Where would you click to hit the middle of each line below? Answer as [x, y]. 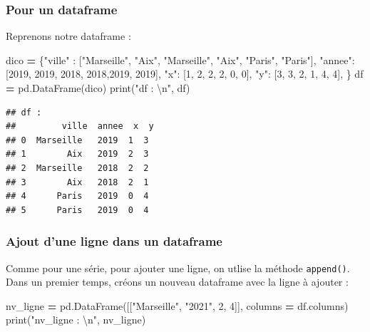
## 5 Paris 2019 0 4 [77, 210]
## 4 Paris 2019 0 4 [77, 196]
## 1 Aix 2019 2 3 [77, 154]
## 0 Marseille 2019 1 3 [77, 140]
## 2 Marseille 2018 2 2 [77, 168]
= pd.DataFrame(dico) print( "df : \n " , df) [98, 88]
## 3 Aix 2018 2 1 [77, 182]
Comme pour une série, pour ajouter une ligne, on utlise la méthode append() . [178, 268]
